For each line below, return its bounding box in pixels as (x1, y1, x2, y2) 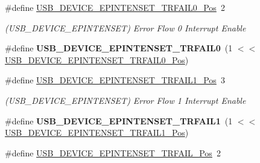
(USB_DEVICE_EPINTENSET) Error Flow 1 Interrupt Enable (5, 94, 246, 106)
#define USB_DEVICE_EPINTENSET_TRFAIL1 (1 (5, 114, 233, 127)
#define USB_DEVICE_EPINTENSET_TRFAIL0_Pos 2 (5, 1, 225, 13)
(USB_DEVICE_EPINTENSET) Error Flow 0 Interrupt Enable (5, 21, 246, 34)
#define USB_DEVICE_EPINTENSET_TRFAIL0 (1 (5, 42, 233, 54)
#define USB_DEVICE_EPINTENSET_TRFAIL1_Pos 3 (5, 74, 225, 86)
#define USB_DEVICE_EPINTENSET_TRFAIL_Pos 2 (5, 146, 221, 159)
